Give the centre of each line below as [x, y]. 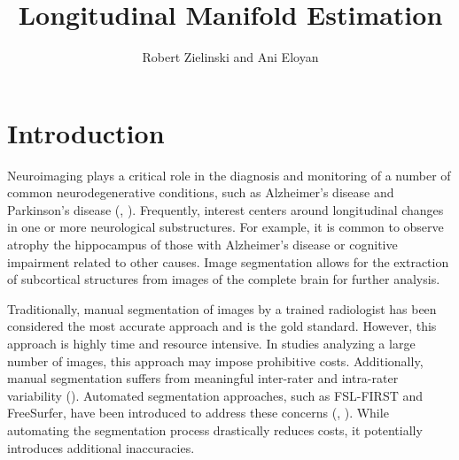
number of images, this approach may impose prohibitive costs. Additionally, [215, 360]
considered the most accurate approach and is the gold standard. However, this [222, 326]
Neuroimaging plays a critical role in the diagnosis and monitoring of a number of [229, 175]
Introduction [86, 132]
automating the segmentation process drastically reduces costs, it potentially [215, 429]
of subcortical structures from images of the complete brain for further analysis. [224, 279]
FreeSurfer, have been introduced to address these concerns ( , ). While [198, 413]
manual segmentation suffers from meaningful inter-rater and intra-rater [203, 378]
